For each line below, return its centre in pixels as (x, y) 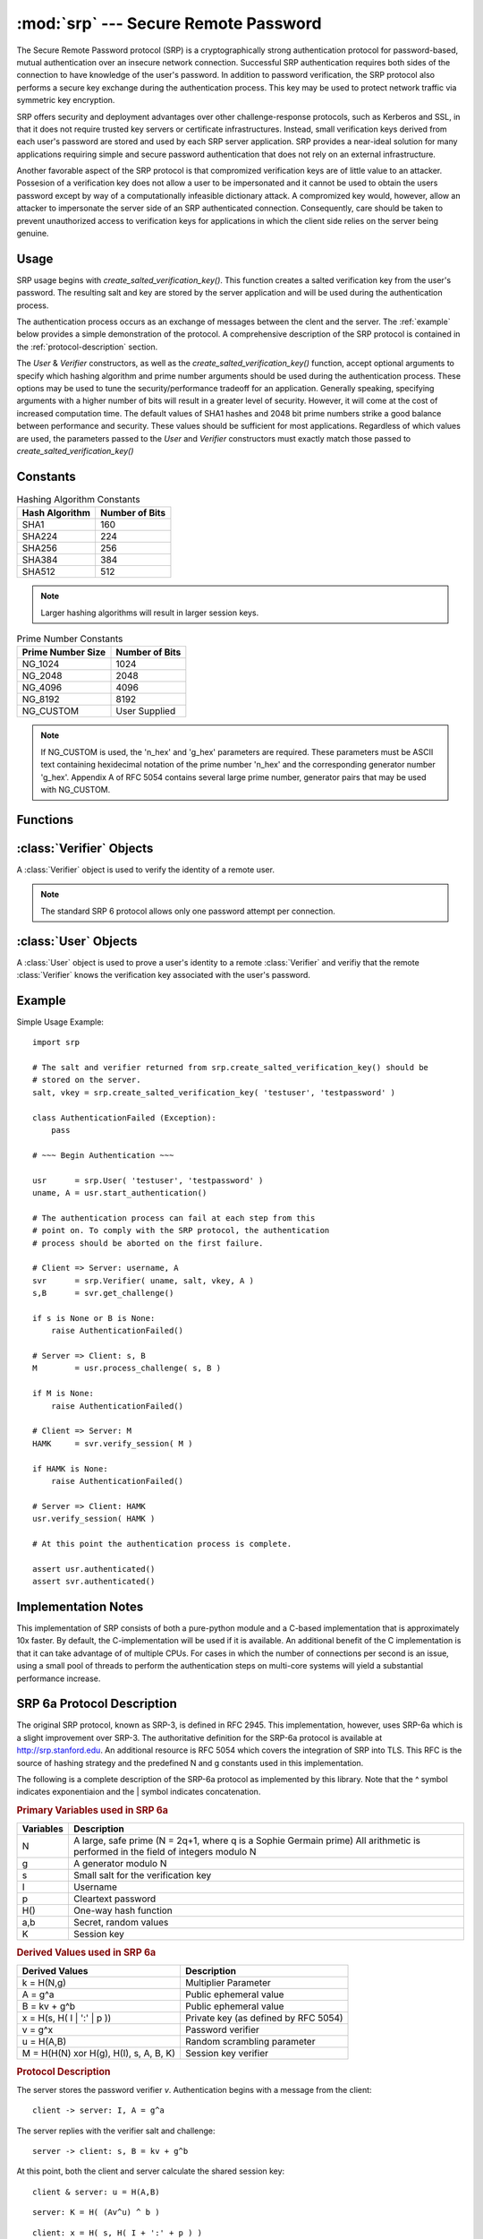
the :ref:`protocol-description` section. (87, 347)
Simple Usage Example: (60, 1022)
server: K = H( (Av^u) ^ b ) (96, 2213)
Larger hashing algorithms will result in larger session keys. (150, 613)
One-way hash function (123, 1910)
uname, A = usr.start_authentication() (120, 1192)
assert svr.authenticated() (94, 1582)
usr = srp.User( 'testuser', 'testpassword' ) (148, 1180)
